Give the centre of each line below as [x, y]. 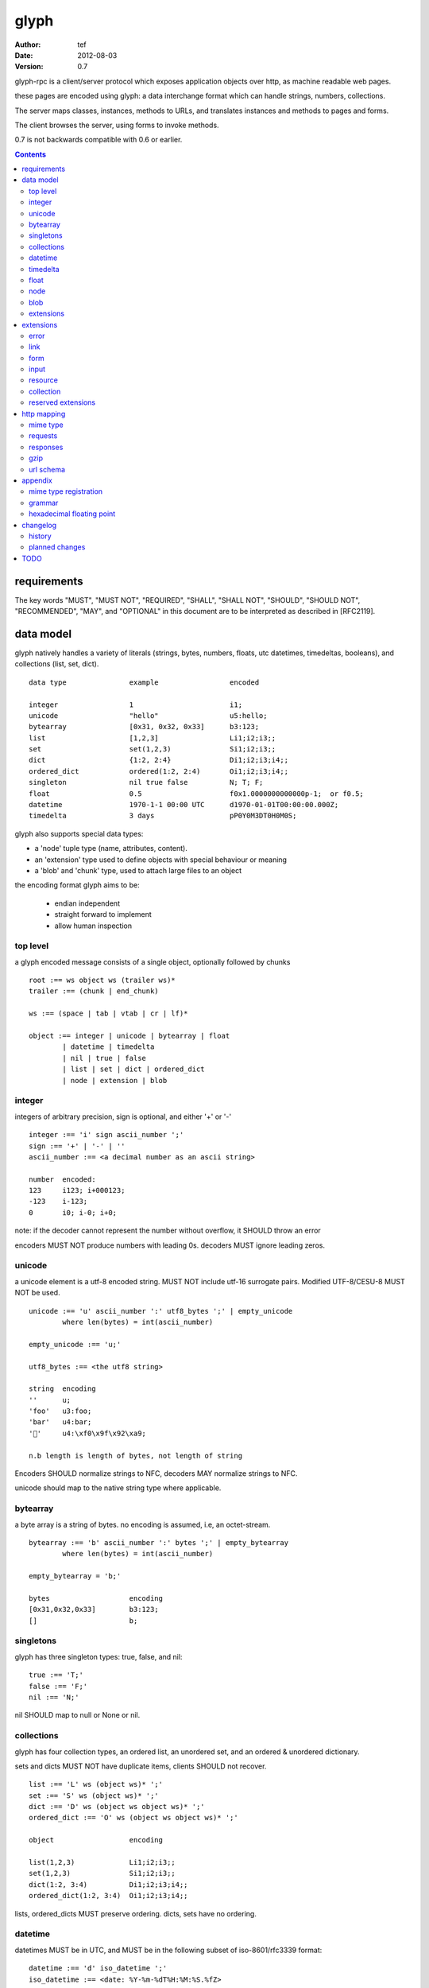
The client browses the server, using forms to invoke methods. [117, 125]
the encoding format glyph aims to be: [77, 885]
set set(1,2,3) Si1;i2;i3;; [153, 749]
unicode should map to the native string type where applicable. [118, 1488]
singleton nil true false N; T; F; [146, 782]
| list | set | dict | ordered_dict [134, 1069]
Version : [29, 67]
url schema [47, 469]
